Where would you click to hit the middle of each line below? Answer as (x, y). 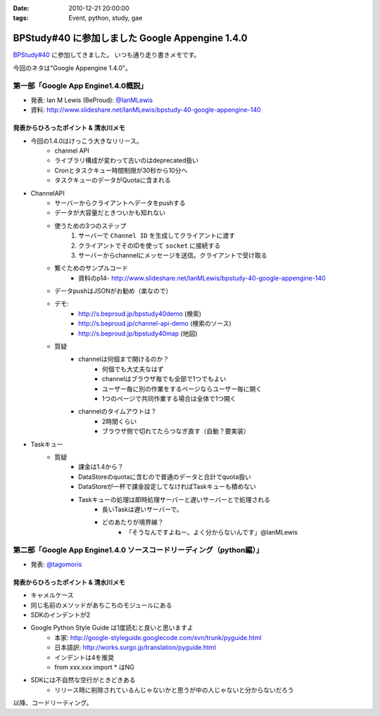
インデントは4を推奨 (84, 657)
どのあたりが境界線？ (133, 522)
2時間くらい (120, 421)
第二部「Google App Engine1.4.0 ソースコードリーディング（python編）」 (138, 550)
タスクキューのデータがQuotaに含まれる (113, 180)
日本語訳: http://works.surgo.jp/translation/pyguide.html (135, 648)
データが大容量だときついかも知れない (110, 213)
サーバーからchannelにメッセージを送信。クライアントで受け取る (173, 255)
